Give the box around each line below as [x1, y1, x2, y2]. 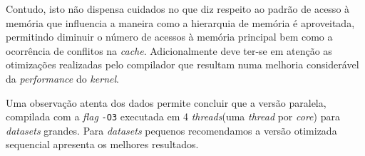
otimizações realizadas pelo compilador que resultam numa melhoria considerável [6, 57, 359, 72]
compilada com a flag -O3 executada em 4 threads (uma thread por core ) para [6, 109, 340, 124]
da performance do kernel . [6, 71, 119, 85]
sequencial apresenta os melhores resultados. [6, 137, 199, 152]
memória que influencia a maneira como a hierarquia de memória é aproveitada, [6, 15, 355, 30]
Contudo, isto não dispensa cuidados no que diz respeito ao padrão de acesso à [6, 1, 350, 16]
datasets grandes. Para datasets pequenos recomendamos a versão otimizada [6, 123, 337, 137]
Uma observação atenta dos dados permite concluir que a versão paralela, [6, 95, 327, 110]
